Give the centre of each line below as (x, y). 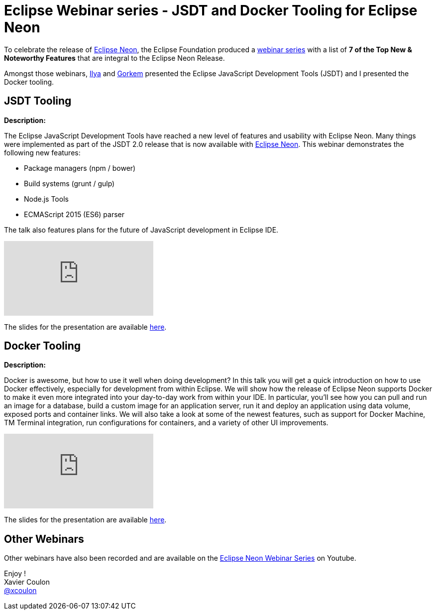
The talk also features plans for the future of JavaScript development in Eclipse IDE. (141, 230)
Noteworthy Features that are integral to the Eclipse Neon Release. (114, 58)
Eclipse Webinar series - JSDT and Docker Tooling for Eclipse (211, 10)
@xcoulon (20, 591)
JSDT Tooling (38, 101)
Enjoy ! (15, 574)
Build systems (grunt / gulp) (69, 183)
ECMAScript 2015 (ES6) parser (74, 214)
